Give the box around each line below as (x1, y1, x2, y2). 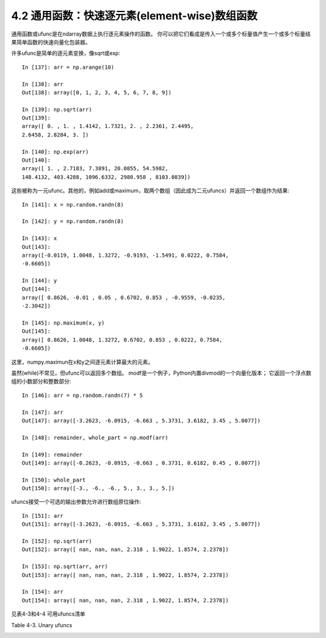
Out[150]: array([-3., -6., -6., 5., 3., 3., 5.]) (22, 485, 175, 492)
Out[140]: (22, 157, 51, 164)
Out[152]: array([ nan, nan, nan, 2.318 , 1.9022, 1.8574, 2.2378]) (22, 546, 229, 553)
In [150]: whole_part (22, 476, 86, 483)
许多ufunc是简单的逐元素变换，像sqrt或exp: (11, 50, 121, 57)
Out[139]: (22, 115, 51, 121)
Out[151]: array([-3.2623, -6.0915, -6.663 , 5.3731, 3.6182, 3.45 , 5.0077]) (22, 521, 261, 528)
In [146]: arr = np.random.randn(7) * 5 (22, 391, 143, 399)
